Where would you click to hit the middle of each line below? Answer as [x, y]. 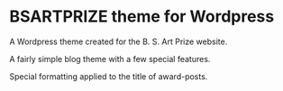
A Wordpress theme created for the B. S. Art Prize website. [119, 41]
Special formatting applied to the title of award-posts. [109, 76]
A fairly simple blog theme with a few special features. [110, 59]
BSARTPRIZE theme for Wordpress [142, 17]
